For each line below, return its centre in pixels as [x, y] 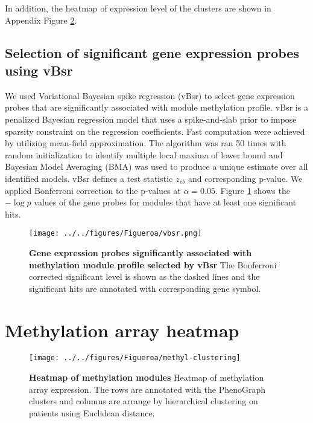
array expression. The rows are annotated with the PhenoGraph [147, 389]
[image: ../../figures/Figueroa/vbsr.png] [115, 234]
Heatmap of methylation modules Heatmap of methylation [147, 377]
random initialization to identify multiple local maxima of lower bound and [144, 154]
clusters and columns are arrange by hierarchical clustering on [144, 401]
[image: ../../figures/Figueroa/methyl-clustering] [135, 358]
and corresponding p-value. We [245, 178]
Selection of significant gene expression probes [152, 52]
